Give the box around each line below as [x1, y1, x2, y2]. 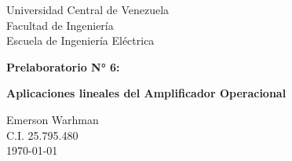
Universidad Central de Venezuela [6, 2, 170, 17]
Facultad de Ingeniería [6, 16, 114, 33]
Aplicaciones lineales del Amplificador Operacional [6, 85, 287, 101]
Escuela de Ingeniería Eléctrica [6, 32, 155, 49]
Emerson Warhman [6, 111, 99, 127]
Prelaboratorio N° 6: [6, 58, 120, 75]
